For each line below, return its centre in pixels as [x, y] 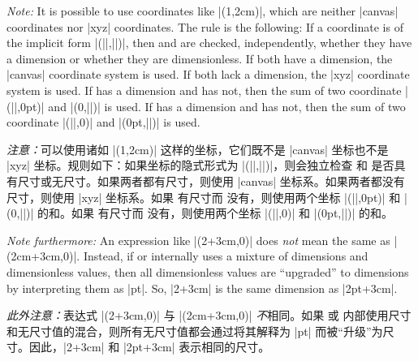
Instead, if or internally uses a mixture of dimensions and [226, 256]
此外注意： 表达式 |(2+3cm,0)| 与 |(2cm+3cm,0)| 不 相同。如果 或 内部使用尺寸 [209, 315]
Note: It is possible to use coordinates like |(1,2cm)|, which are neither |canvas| [203, 11]
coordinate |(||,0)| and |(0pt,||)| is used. [103, 122]
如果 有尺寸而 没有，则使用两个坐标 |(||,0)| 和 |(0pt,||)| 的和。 [233, 213]
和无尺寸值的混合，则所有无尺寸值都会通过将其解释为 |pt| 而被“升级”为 [195, 331]
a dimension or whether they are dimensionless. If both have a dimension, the [200, 58]
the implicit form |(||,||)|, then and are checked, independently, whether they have [209, 43]
